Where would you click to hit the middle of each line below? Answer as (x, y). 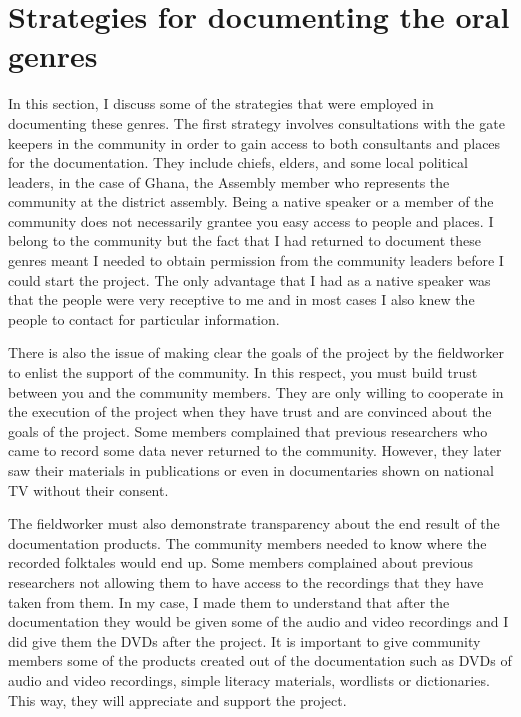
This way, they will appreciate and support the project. (177, 699)
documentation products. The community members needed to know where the (247, 542)
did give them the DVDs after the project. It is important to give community (244, 640)
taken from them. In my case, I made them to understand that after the (229, 601)
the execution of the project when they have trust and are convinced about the (250, 411)
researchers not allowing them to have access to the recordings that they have (246, 581)
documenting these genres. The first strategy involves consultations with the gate (256, 122)
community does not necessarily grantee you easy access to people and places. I (251, 220)
